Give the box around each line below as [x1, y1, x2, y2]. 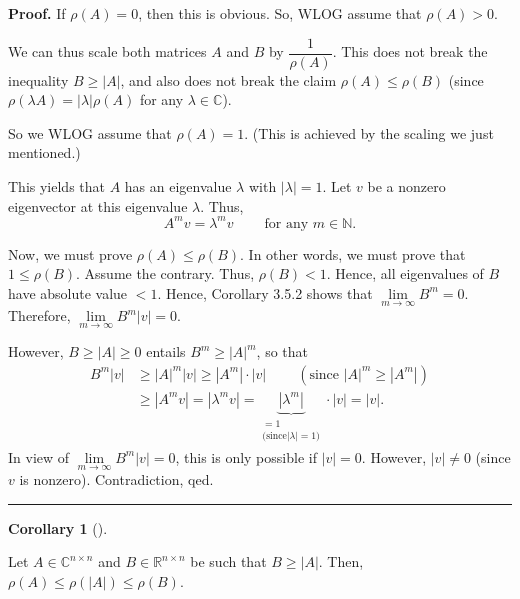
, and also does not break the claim [120, 69, 337, 90]
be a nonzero [367, 176, 446, 197]
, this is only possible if [175, 446, 317, 467]
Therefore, [8, 305, 71, 326]
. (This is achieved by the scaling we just [244, 122, 494, 143]
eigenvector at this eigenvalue [8, 195, 188, 216]
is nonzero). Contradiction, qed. [19, 469, 214, 490]
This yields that [8, 176, 105, 197]
